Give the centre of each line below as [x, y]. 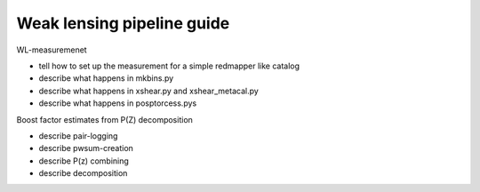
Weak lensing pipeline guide [123, 23]
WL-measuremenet [52, 50]
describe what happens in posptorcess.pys [118, 103]
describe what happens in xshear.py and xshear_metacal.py [149, 91]
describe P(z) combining [84, 161]
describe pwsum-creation [86, 148]
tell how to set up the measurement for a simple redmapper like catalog [169, 66]
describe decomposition [83, 173]
